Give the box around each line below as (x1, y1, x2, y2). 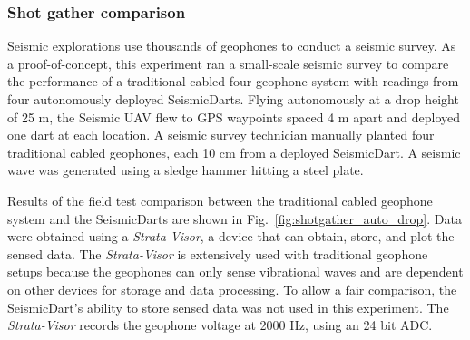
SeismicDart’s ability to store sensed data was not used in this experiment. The (7, 297, 449, 316)
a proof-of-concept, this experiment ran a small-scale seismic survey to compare (7, 53, 449, 73)
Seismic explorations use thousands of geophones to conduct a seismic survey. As (7, 36, 456, 55)
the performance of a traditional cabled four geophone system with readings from (7, 72, 459, 91)
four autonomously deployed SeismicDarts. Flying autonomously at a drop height (7, 90, 459, 108)
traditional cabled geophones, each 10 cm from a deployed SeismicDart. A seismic (7, 142, 461, 161)
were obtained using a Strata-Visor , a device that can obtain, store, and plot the (7, 227, 455, 246)
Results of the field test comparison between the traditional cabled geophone (7, 190, 433, 209)
